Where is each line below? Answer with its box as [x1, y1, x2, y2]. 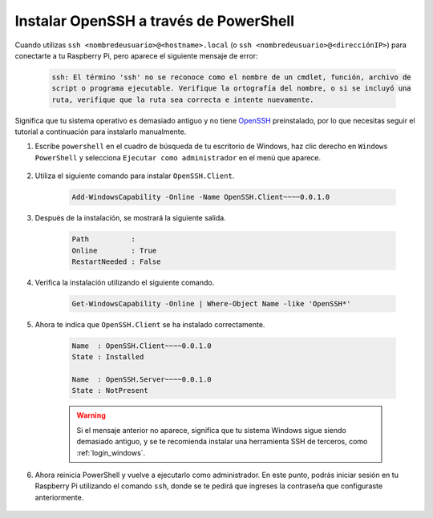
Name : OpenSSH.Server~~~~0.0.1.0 [71, 375, 212, 384]
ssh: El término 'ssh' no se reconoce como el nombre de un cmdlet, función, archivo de [51, 72, 412, 82]
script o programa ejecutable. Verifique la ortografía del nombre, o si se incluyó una [51, 84, 412, 93]
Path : [71, 235, 136, 244]
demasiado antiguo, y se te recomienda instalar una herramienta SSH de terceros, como [76, 437, 368, 447]
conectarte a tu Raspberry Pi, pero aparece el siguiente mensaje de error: [14, 51, 258, 60]
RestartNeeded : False [71, 257, 161, 266]
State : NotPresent [71, 386, 148, 395]
